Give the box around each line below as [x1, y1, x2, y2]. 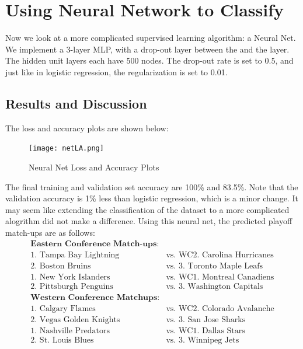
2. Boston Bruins [30, 261, 91, 270]
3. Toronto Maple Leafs [178, 261, 263, 270]
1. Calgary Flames [30, 304, 96, 313]
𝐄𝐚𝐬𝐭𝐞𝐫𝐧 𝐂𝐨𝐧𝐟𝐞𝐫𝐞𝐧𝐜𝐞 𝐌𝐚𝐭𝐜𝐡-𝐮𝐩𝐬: [30, 239, 159, 248]
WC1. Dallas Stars [178, 326, 245, 335]
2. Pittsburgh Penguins [30, 282, 113, 291]
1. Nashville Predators [30, 326, 110, 335]
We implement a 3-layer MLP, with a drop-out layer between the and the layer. [5, 43, 290, 55]
